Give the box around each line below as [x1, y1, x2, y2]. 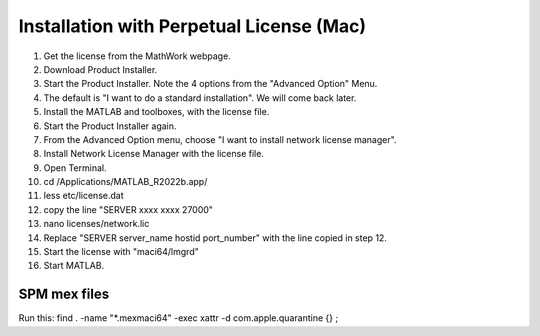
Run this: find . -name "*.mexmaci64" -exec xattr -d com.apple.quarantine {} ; [18, 312, 339, 324]
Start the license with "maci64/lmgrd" [43, 246, 199, 258]
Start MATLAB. [43, 260, 105, 272]
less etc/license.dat [43, 190, 124, 202]
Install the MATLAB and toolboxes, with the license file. [43, 106, 270, 118]
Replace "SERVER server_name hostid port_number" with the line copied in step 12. [43, 231, 387, 244]
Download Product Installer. [43, 63, 158, 75]
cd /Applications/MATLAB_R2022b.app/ [43, 176, 208, 188]
